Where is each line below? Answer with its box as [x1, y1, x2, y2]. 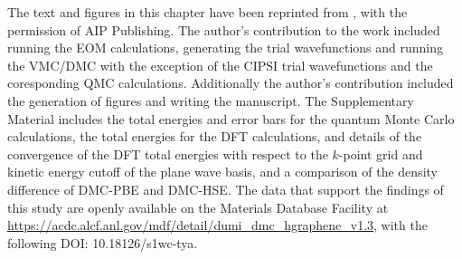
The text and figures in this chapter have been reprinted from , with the [7, 3, 408, 21]
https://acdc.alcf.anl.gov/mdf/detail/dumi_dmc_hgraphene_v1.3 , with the [7, 216, 428, 235]
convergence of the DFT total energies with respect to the [7, 144, 328, 163]
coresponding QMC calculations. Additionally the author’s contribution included [7, 73, 454, 92]
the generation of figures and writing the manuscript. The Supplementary [7, 91, 414, 110]
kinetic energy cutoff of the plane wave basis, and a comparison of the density [7, 162, 438, 181]
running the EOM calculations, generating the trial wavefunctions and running [7, 38, 444, 57]
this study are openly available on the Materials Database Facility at [7, 197, 389, 216]
